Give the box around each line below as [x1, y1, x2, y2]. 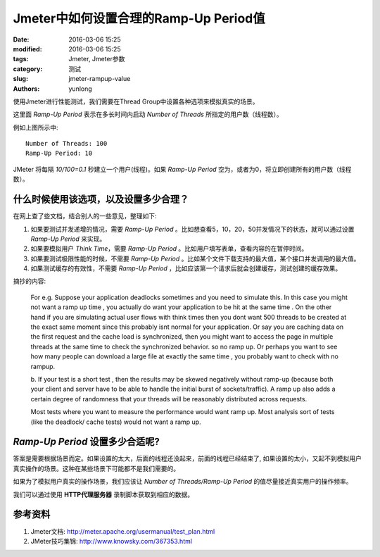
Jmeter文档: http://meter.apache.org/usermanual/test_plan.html [30, 527, 215, 535]
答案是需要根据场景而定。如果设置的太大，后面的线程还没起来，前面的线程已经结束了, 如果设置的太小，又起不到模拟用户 [13, 454, 362, 463]
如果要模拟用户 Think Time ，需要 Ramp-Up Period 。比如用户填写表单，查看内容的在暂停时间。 [30, 244, 308, 253]
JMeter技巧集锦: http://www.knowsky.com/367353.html [30, 537, 193, 545]
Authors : [13, 85, 40, 93]
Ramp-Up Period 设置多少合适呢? [13, 436, 160, 448]
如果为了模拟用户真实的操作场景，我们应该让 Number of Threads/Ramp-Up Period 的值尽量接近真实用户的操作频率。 [13, 477, 353, 486]
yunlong [68, 85, 93, 93]
